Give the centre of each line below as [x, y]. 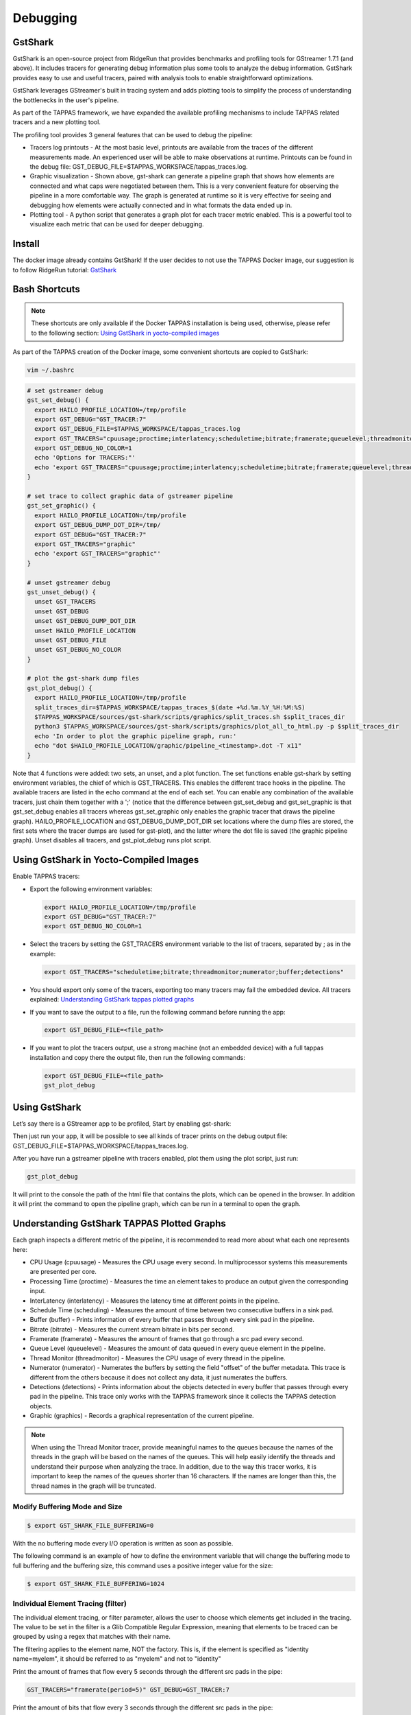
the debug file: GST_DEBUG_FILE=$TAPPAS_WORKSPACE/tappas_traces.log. [139, 166]
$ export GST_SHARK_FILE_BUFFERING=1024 [96, 1584]
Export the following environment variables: [91, 889]
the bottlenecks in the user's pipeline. [66, 100]
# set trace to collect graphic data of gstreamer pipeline [130, 496]
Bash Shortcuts [46, 289]
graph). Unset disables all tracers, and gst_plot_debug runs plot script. [112, 840]
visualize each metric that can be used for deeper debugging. [117, 224]
